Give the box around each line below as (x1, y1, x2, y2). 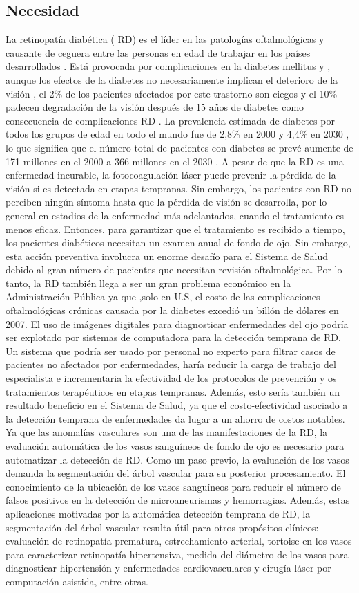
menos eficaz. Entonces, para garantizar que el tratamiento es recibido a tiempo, (6, 221, 345, 236)
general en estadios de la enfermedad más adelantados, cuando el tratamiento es (6, 208, 345, 222)
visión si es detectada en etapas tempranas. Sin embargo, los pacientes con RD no (6, 181, 352, 195)
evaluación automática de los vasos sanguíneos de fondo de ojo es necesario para (6, 439, 345, 453)
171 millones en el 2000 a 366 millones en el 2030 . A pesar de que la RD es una (6, 154, 344, 168)
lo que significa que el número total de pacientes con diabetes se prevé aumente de (6, 140, 353, 154)
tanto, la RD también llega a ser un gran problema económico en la (6, 275, 291, 290)
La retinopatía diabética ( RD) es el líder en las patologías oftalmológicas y (6, 32, 324, 46)
